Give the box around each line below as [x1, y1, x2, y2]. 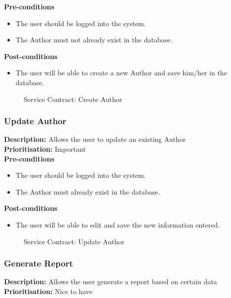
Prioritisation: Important [4, 143, 86, 154]
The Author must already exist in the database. [15, 186, 160, 197]
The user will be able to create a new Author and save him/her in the [15, 67, 227, 78]
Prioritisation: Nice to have [4, 286, 93, 296]
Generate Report [4, 257, 73, 269]
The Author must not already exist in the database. [15, 34, 173, 45]
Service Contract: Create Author [24, 94, 122, 104]
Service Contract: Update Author [24, 236, 124, 246]
